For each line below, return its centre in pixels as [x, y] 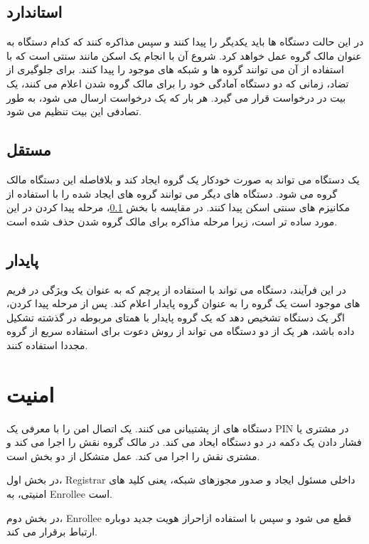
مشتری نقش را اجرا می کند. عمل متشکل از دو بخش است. [133, 455]
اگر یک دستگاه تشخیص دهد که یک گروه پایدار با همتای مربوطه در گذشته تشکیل [176, 317]
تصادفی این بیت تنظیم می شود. [74, 111]
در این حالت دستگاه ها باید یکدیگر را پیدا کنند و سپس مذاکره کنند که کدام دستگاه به [185, 42]
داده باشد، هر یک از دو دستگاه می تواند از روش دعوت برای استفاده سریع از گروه [181, 331]
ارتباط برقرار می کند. [52, 532]
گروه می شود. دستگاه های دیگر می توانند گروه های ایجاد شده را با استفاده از [172, 193]
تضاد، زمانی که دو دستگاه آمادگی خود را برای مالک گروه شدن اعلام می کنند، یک [178, 83]
